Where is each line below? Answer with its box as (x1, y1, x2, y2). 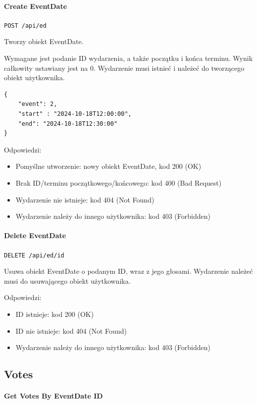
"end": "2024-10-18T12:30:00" (18, 120, 118, 127)
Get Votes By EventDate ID (4, 391, 103, 401)
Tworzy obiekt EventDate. (4, 36, 84, 47)
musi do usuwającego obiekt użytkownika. (4, 275, 131, 286)
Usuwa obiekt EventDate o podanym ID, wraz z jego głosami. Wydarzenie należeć (4, 266, 253, 276)
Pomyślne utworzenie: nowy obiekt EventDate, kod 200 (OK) (15, 161, 202, 171)
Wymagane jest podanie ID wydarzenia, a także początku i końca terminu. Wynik (4, 53, 253, 63)
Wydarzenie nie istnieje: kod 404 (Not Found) (15, 194, 154, 204)
